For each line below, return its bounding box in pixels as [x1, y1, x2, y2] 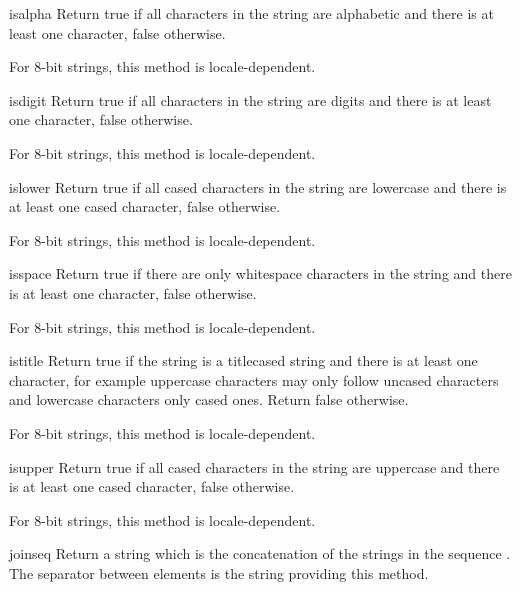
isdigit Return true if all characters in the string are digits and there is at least [9, 89, 492, 110]
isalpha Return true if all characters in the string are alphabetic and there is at [9, 3, 494, 23]
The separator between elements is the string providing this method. [9, 562, 429, 583]
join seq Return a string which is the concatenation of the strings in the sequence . [9, 543, 511, 564]
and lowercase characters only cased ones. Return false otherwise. [9, 389, 409, 410]
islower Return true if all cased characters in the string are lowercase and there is [9, 176, 507, 197]
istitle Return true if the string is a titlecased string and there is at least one [9, 350, 478, 371]
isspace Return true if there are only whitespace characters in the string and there [9, 263, 512, 284]
